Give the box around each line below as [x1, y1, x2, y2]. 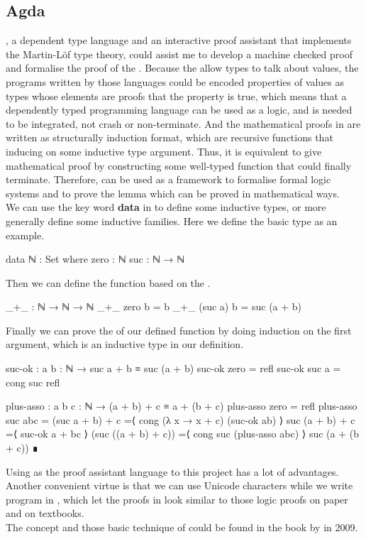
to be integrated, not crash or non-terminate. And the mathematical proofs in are [6, 116, 361, 131]
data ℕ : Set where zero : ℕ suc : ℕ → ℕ [6, 251, 185, 266]
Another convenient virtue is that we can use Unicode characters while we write [6, 478, 353, 493]
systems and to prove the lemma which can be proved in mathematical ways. [6, 185, 340, 200]
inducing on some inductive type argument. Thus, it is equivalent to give [6, 143, 322, 158]
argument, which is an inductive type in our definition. [6, 337, 244, 352]
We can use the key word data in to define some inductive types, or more [6, 200, 326, 214]
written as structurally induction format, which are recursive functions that [6, 130, 333, 145]
